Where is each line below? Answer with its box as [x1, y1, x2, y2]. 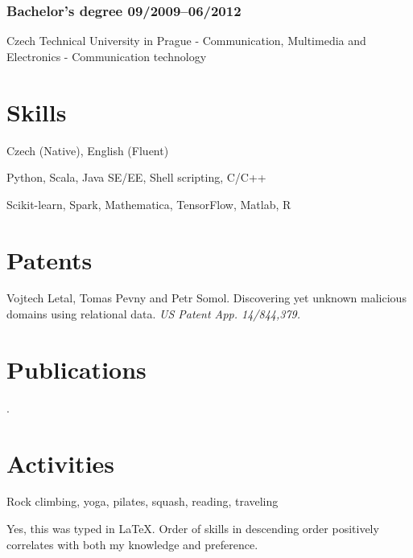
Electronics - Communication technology [6, 47, 207, 64]
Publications [6, 352, 147, 385]
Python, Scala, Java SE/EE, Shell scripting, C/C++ [6, 169, 266, 186]
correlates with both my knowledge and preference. [6, 535, 258, 552]
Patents [6, 243, 93, 276]
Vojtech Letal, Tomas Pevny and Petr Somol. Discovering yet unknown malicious [6, 289, 407, 306]
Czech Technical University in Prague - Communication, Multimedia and [6, 32, 366, 49]
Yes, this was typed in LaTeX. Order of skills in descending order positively [6, 520, 379, 537]
